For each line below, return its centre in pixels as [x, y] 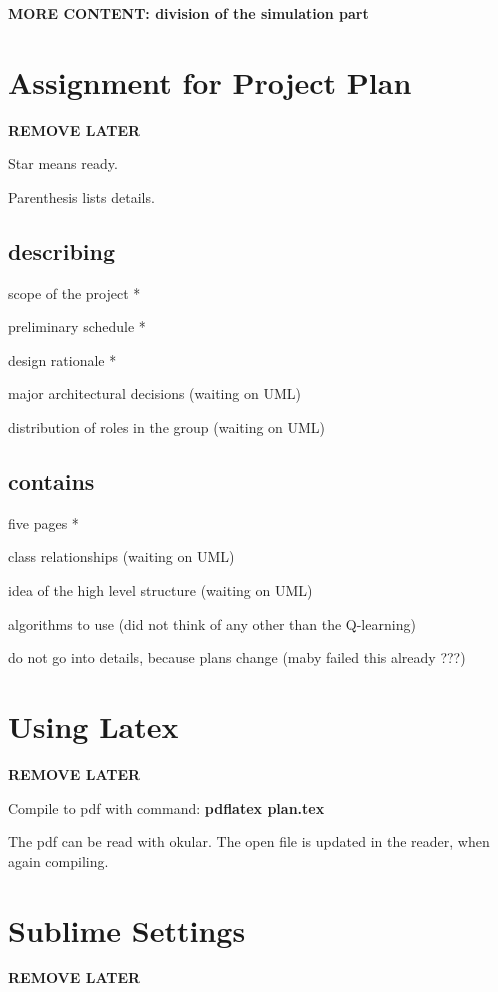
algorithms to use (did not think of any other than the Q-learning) [212, 623]
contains [51, 481]
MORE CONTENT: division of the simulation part [188, 13]
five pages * [43, 522]
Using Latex [93, 726]
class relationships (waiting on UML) [121, 556]
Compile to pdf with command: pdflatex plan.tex [166, 807]
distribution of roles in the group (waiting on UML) [167, 427]
